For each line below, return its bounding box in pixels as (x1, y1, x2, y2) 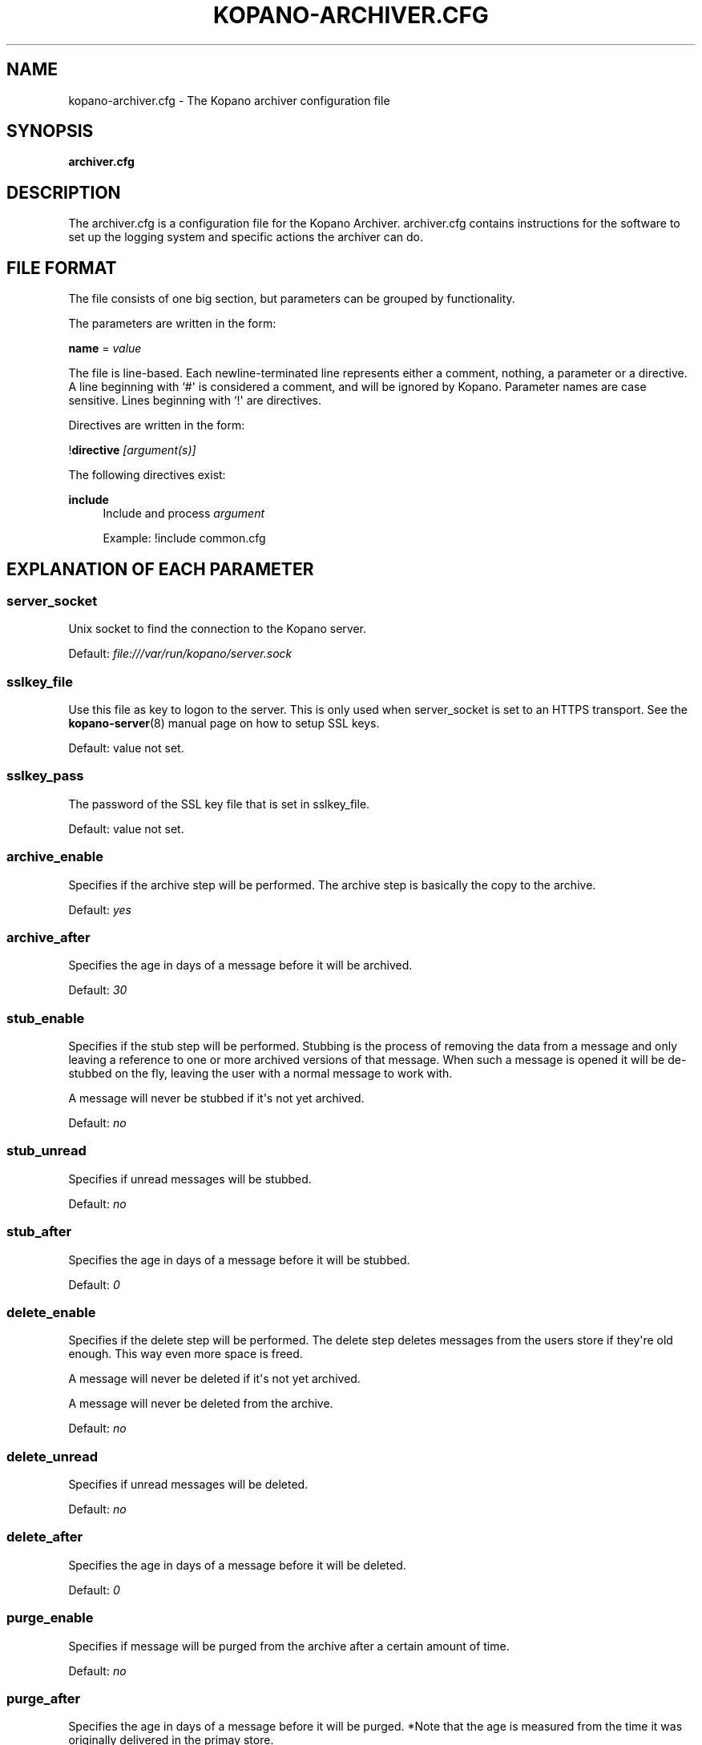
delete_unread (6, 1448, 98, 1465)
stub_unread (6, 1143, 87, 1159)
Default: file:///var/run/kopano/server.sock (68, 647, 292, 661)
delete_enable (6, 1304, 96, 1320)
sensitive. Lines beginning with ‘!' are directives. (68, 393, 321, 408)
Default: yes (68, 902, 131, 917)
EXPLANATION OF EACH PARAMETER (6, 558, 314, 579)
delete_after (6, 1529, 83, 1546)
